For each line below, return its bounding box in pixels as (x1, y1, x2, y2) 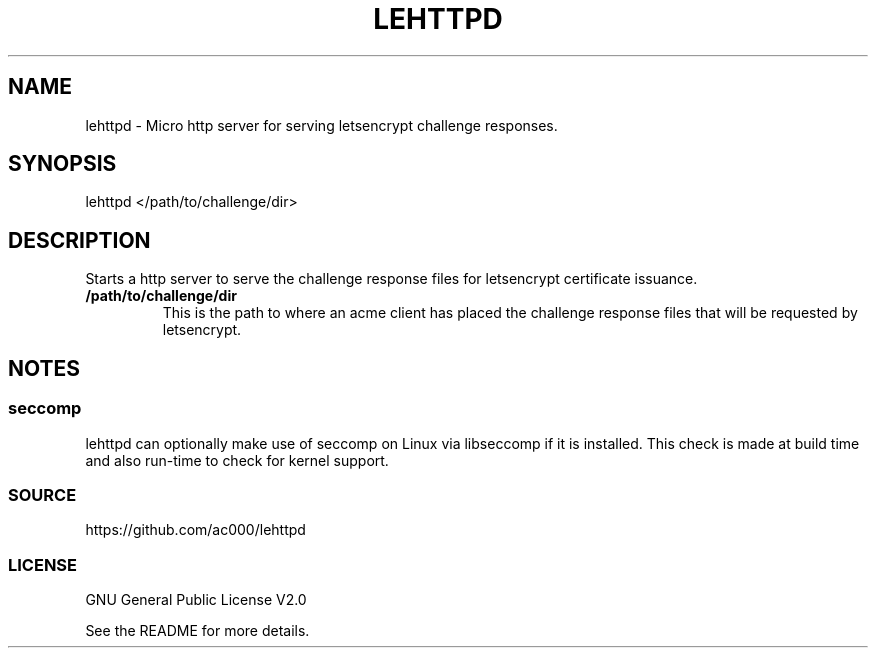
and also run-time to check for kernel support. (85, 451, 389, 469)
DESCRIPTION (8, 227, 151, 253)
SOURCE (8, 484, 77, 505)
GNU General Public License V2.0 (85, 591, 307, 608)
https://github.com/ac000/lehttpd (85, 521, 306, 539)
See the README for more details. (85, 622, 310, 639)
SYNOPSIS (8, 151, 117, 177)
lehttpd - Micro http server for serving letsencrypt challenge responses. (85, 116, 558, 134)
